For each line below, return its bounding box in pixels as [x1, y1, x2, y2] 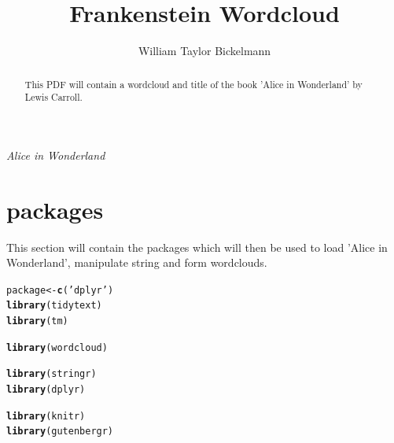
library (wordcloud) [6, 341, 108, 353]
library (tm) [6, 316, 68, 327]
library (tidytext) [6, 300, 102, 312]
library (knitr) [6, 410, 86, 422]
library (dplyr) [6, 384, 86, 396]
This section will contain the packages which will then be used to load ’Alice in [6, 238, 388, 255]
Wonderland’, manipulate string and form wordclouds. [6, 254, 267, 271]
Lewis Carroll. [24, 90, 83, 104]
